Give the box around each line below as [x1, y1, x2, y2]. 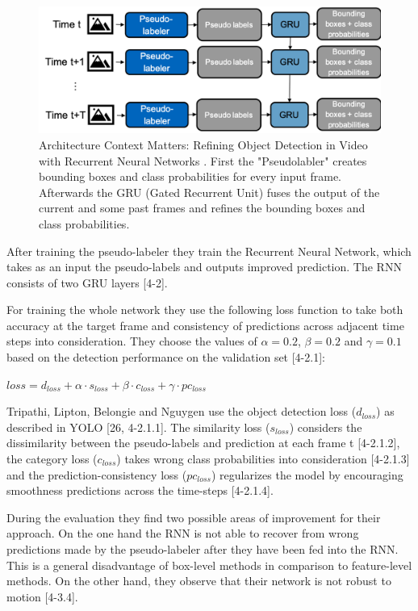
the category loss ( [6, 450, 98, 467]
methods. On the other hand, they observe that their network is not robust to [6, 572, 391, 589]
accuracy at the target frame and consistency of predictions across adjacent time [6, 316, 404, 333]
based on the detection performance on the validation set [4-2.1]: [6, 349, 325, 366]
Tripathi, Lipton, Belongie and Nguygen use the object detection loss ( [6, 403, 357, 420]
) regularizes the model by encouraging [211, 466, 403, 483]
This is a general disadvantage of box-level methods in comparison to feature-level [6, 556, 412, 573]
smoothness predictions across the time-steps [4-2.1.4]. [6, 482, 274, 499]
